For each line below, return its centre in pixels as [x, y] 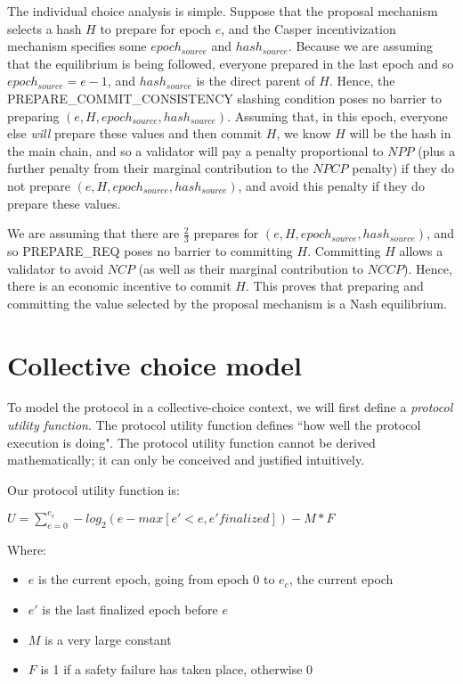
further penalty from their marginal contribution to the [158, 168]
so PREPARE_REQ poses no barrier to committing [150, 250]
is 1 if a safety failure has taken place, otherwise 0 [177, 669]
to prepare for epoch [155, 28]
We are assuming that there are [93, 233]
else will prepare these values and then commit [135, 133]
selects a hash [45, 28]
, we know [304, 133]
